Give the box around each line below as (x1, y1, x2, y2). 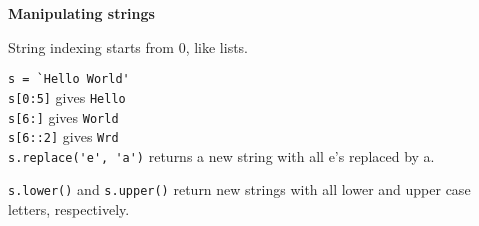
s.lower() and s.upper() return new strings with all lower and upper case (8, 179, 471, 200)
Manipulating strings (8, 3, 155, 23)
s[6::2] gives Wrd (8, 126, 119, 147)
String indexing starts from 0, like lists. (8, 36, 249, 57)
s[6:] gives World (8, 106, 119, 127)
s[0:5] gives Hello (8, 86, 126, 107)
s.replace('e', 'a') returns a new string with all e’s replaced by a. (8, 145, 435, 166)
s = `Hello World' (8, 72, 130, 87)
